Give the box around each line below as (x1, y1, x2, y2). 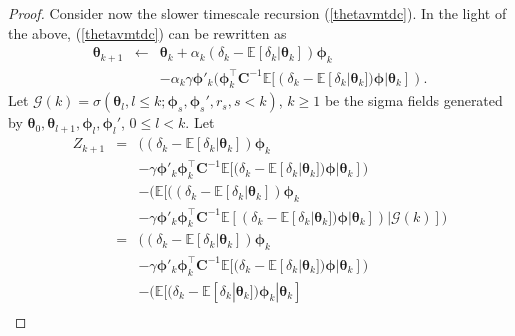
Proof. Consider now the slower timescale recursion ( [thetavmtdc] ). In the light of (8, 3, 507, 23)
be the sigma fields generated (324, 90, 503, 111)
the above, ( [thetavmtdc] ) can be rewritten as (8, 22, 287, 43)
